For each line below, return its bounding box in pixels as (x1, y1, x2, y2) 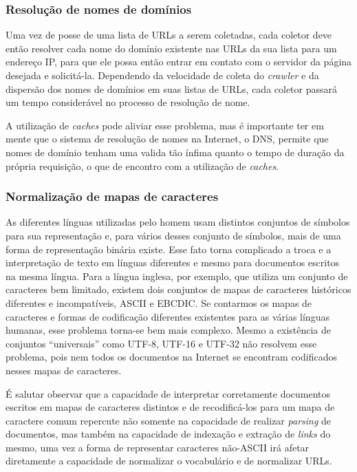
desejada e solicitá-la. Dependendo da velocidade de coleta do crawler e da (6, 68, 319, 82)
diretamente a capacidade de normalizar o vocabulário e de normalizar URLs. (6, 453, 332, 468)
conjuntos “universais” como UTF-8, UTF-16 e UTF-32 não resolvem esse (6, 336, 317, 350)
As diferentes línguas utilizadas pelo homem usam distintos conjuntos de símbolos (6, 215, 350, 229)
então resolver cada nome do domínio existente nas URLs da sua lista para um (6, 41, 337, 55)
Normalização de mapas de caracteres (6, 188, 219, 205)
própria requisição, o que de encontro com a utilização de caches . (6, 158, 279, 173)
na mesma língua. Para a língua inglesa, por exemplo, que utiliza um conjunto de (6, 268, 348, 283)
